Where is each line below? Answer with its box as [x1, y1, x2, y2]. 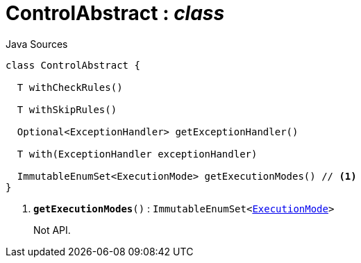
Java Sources [6, 37, 68, 50]
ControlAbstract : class [6, 1, 225, 25]
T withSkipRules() [17, 103, 117, 115]
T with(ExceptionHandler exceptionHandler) [17, 148, 258, 160]
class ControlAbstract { [6, 59, 140, 71]
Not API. [33, 223, 71, 236]
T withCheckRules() [17, 81, 123, 93]
